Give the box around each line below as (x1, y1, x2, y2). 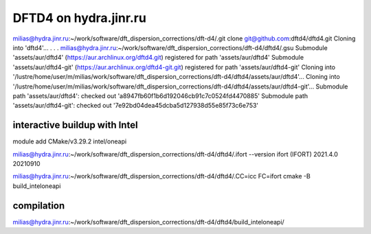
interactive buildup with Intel (12, 119, 138, 131)
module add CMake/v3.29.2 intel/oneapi (12, 137, 127, 145)
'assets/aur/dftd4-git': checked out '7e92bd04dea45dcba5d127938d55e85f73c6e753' (12, 102, 259, 110)
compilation (12, 200, 65, 211)
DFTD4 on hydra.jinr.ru (12, 10, 147, 25)
